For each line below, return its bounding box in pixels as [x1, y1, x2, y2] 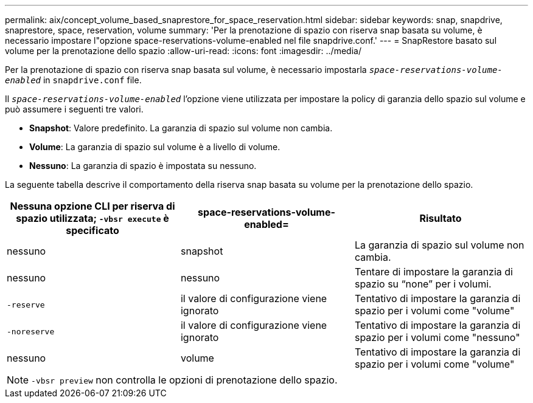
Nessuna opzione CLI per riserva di [10, 200, 175, 212]
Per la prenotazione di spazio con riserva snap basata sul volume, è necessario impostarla [5, 64, 367, 75]
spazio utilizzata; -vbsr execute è [16, 212, 169, 224]
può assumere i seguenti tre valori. [5, 104, 144, 114]
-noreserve [7, 326, 55, 336]
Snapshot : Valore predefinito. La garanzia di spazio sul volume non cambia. [29, 123, 333, 133]
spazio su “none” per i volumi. [354, 278, 492, 290]
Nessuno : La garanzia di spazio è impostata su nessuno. [29, 160, 257, 171]
